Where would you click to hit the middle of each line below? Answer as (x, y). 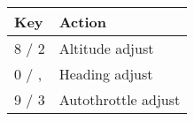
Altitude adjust (106, 48)
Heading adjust (106, 74)
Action (82, 22)
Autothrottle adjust (120, 99)
